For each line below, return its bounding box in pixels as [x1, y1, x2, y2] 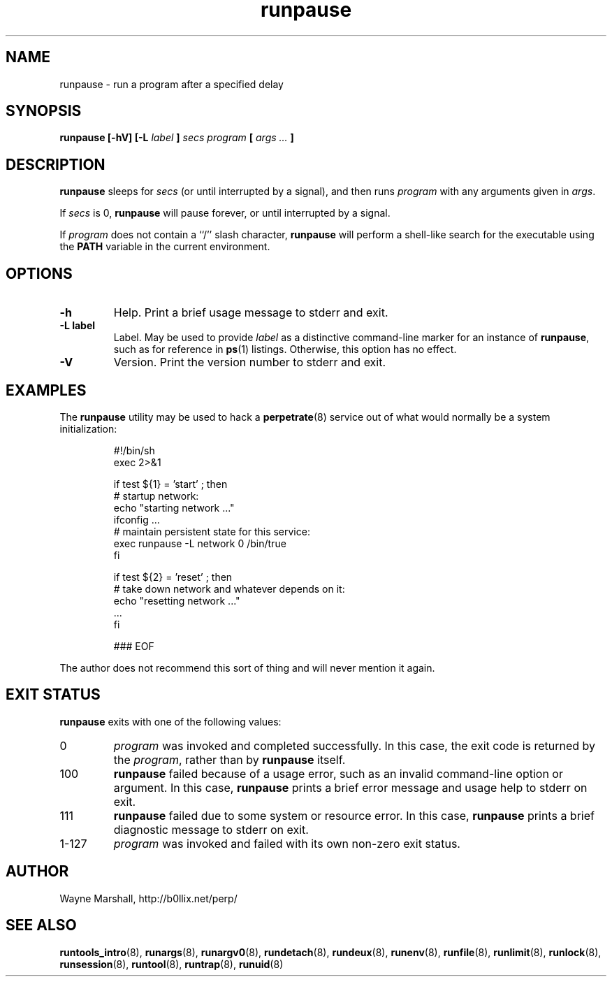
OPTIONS [6, 264, 73, 282]
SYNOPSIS [6, 102, 82, 120]
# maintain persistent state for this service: [113, 525, 310, 537]
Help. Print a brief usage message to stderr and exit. [113, 305, 388, 320]
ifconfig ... [113, 513, 160, 526]
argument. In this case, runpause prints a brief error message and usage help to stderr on [113, 780, 588, 795]
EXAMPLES [6, 381, 87, 399]
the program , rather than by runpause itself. [113, 752, 346, 767]
